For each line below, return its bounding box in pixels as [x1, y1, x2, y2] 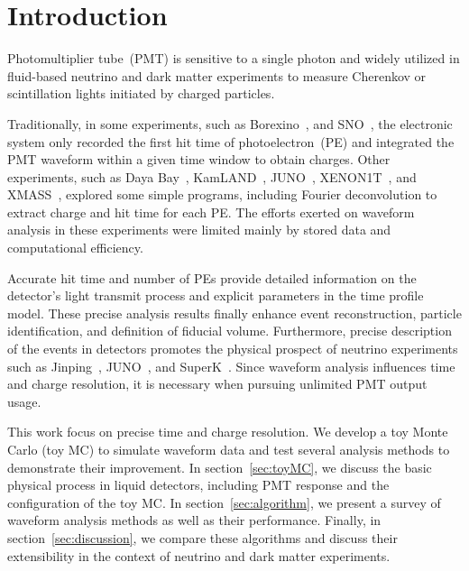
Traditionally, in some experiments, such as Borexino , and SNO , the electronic [7, 114, 453, 133]
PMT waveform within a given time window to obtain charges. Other [7, 150, 391, 169]
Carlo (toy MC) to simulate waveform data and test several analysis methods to [7, 440, 450, 458]
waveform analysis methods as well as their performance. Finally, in [7, 511, 382, 530]
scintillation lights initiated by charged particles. [7, 84, 275, 103]
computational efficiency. [7, 238, 143, 257]
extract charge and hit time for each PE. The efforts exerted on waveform [7, 202, 415, 221]
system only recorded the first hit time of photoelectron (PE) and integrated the [7, 132, 455, 151]
